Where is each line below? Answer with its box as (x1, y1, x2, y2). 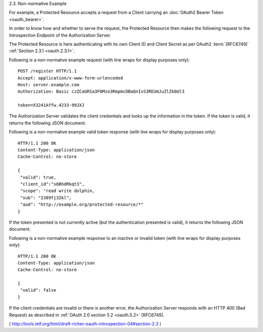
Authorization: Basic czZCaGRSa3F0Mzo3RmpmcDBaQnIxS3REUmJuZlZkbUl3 (18, 89, 185, 95)
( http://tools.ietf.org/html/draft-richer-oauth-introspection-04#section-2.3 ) (9, 321, 162, 327)
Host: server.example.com (18, 82, 80, 87)
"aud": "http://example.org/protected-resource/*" (20, 202, 144, 207)
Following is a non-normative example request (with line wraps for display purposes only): (9, 57, 190, 63)
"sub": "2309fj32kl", (20, 195, 72, 200)
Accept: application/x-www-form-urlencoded (18, 75, 123, 80)
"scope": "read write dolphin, (20, 188, 95, 194)
